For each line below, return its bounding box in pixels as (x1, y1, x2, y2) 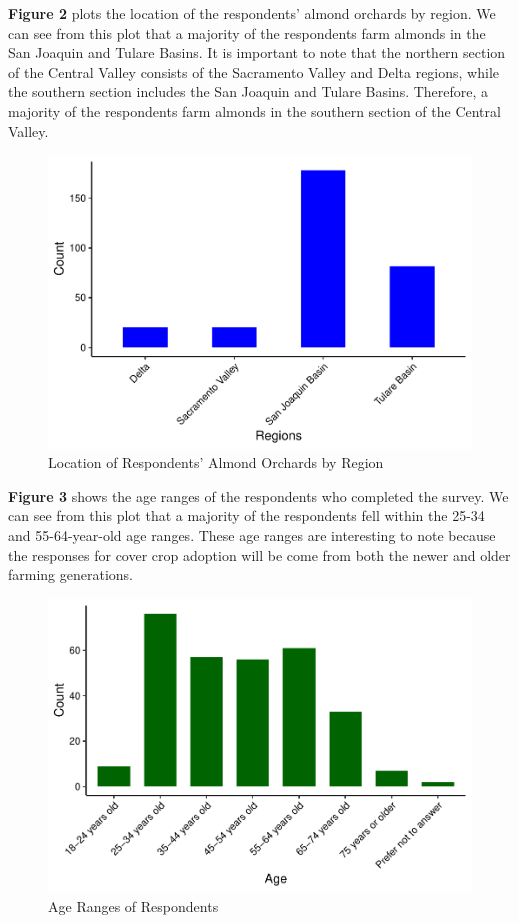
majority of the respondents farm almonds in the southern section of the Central (8, 100, 501, 121)
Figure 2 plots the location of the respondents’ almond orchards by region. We (8, 3, 496, 23)
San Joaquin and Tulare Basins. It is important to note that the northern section (8, 42, 506, 63)
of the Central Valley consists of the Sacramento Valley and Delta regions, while (8, 61, 499, 82)
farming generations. (8, 564, 134, 585)
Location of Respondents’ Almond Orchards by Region (48, 452, 384, 473)
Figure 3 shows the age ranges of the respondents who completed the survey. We (8, 485, 509, 506)
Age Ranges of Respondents (48, 895, 219, 916)
